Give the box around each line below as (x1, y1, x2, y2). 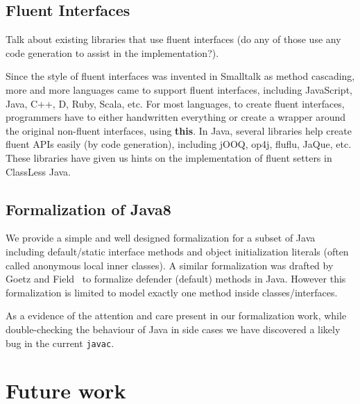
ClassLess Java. (6, 164, 71, 178)
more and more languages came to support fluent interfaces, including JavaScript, (6, 82, 352, 96)
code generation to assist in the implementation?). (6, 45, 219, 60)
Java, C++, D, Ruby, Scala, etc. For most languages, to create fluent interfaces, (6, 96, 345, 110)
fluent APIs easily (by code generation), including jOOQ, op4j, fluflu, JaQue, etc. (6, 137, 352, 151)
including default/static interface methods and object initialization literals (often (6, 244, 349, 258)
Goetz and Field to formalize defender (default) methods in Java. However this (6, 271, 346, 286)
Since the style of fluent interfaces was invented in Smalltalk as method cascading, (6, 69, 355, 83)
